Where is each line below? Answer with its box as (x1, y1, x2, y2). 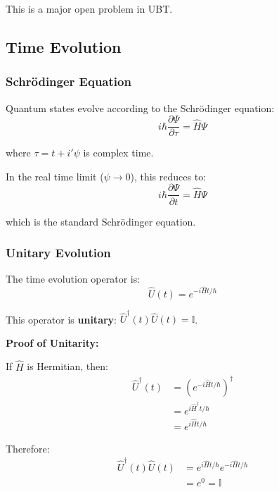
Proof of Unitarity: (6, 335, 99, 350)
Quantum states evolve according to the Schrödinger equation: (6, 100, 275, 115)
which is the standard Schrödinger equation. (6, 214, 196, 228)
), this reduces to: (130, 168, 207, 183)
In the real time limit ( (6, 168, 104, 183)
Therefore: (6, 441, 50, 455)
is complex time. (83, 145, 154, 160)
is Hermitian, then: (27, 359, 108, 374)
